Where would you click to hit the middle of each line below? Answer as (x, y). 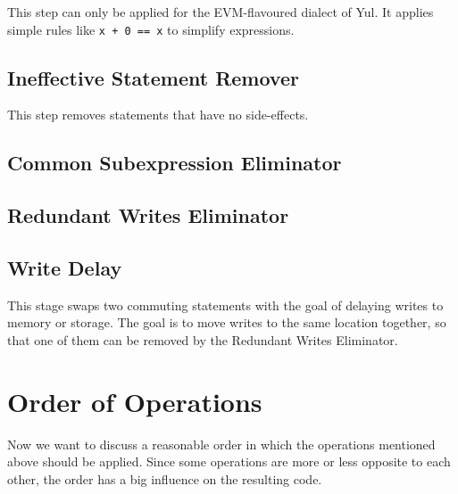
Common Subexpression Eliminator (175, 163)
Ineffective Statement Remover (153, 77)
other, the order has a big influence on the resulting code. (165, 478)
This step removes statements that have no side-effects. (158, 115)
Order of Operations (135, 401)
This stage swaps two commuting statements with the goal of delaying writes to (225, 305)
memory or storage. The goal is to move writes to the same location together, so (227, 322)
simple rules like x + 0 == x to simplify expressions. (151, 29)
